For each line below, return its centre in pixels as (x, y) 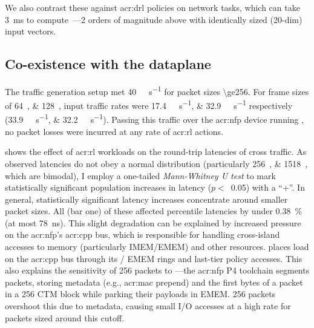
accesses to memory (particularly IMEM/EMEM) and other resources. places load (157, 247)
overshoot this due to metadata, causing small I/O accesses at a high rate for (148, 306)
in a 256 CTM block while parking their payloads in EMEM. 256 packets (140, 294)
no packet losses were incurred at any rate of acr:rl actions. (114, 131)
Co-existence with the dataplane (108, 64)
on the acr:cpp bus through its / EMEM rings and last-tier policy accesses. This (154, 258)
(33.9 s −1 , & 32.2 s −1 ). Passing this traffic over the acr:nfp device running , (155, 119)
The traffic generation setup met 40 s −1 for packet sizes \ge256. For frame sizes (157, 90)
